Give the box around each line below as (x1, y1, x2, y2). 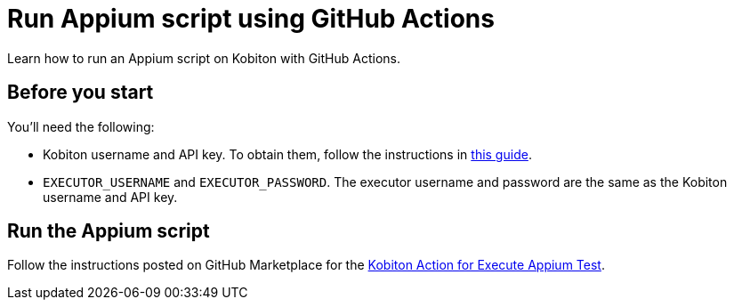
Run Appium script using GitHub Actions (7, 4, 495, 34)
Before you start (7, 81, 154, 104)
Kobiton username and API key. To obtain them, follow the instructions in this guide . (43, 146, 532, 162)
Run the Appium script (7, 220, 210, 243)
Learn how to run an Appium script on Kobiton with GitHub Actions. (7, 50, 400, 66)
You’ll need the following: (7, 118, 155, 134)
